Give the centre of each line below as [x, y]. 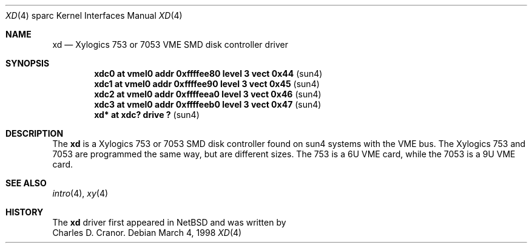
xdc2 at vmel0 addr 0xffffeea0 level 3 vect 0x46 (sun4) [208, 94]
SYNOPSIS [28, 63]
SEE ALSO [26, 183]
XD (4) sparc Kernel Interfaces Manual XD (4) [94, 15]
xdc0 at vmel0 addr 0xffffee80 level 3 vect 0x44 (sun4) [208, 73]
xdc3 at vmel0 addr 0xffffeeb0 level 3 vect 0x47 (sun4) [208, 104]
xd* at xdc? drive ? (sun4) [147, 115]
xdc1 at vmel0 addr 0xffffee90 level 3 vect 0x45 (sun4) [207, 84]
